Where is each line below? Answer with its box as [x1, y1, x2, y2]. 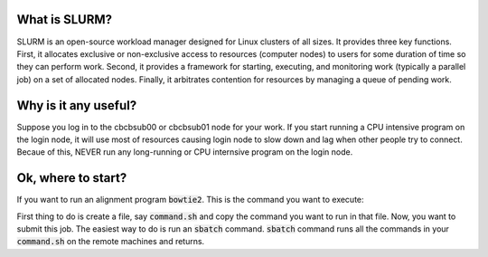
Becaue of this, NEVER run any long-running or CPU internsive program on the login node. [16, 147, 353, 157]
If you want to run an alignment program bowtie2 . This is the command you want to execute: [16, 195, 365, 205]
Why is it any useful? [16, 98, 137, 113]
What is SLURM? [16, 12, 113, 27]
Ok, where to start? [16, 170, 127, 186]
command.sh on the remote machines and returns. [16, 236, 205, 247]
